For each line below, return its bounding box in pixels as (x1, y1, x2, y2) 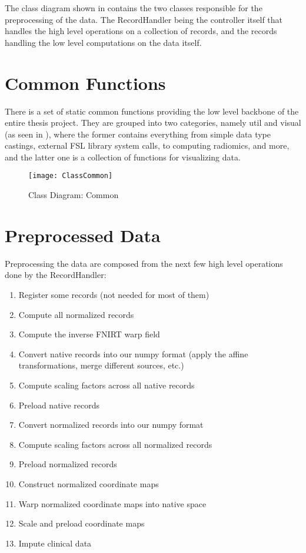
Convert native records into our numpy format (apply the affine (18, 347, 248, 360)
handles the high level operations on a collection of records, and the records (5, 25, 277, 37)
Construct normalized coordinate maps (18, 477, 159, 490)
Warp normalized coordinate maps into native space (18, 497, 207, 510)
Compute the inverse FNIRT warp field (18, 328, 160, 340)
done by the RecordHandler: (5, 269, 107, 281)
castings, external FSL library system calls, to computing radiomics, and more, (5, 139, 290, 152)
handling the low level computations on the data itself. (5, 36, 202, 48)
